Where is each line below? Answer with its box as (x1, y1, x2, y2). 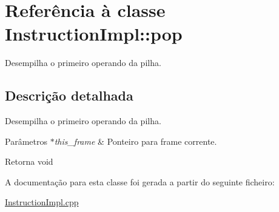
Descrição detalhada (5, 86, 133, 105)
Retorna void (5, 155, 53, 168)
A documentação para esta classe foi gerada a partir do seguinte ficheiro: (5, 175, 275, 188)
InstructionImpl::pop (5, 21, 183, 46)
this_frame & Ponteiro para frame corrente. (54, 134, 217, 147)
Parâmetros (5, 134, 47, 147)
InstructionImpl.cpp (5, 196, 79, 208)
